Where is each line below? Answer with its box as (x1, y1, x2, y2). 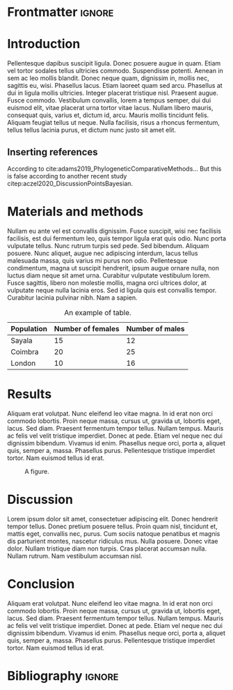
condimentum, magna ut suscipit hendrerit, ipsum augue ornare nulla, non (7, 263, 219, 272)
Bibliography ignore (7, 668, 119, 684)
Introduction (7, 36, 81, 52)
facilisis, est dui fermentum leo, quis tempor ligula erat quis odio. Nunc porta (7, 234, 227, 243)
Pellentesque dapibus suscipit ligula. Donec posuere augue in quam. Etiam (7, 59, 221, 68)
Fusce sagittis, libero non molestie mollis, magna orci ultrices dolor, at (7, 278, 207, 286)
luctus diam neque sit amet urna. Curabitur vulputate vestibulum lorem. (7, 271, 211, 279)
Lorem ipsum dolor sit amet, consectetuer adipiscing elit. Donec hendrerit (7, 514, 218, 523)
